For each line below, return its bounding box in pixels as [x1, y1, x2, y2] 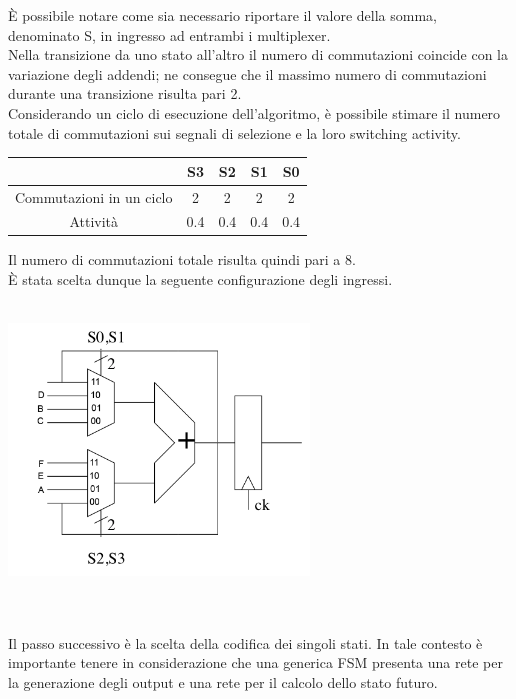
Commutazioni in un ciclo [15, 186, 173, 207]
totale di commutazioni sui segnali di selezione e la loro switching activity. [8, 122, 461, 143]
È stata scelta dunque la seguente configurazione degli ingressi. [8, 269, 393, 290]
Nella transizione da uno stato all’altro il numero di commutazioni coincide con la [8, 44, 508, 65]
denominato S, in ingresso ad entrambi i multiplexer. [8, 24, 331, 45]
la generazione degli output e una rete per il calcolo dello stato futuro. [8, 671, 438, 692]
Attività [69, 211, 119, 232]
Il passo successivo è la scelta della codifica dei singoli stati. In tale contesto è [8, 632, 483, 653]
